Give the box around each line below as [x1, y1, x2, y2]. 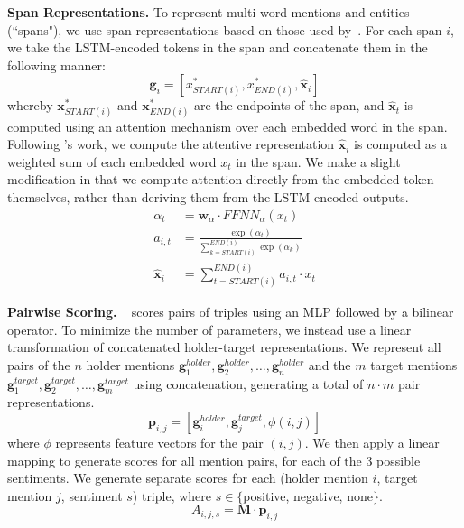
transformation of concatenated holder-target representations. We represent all [7, 338, 441, 357]
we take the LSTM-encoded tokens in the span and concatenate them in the [7, 38, 428, 57]
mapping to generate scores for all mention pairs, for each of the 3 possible [7, 450, 421, 469]
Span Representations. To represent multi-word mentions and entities [7, 3, 410, 21]
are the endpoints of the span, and [193, 96, 385, 115]
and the [308, 355, 351, 374]
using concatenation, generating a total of [133, 374, 364, 393]
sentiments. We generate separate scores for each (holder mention [7, 468, 368, 487]
